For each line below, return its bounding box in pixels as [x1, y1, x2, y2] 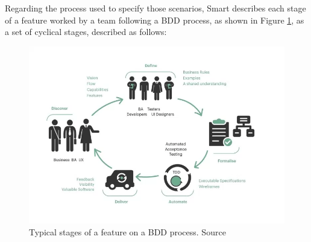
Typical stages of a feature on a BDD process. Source [29, 226, 226, 238]
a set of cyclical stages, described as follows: [5, 25, 167, 38]
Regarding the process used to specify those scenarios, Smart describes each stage [5, 2, 306, 14]
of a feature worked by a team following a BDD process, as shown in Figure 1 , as [5, 13, 304, 26]
